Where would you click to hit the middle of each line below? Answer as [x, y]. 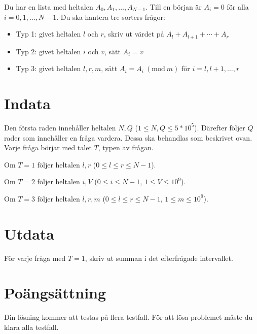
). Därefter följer [220, 127]
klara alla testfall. [31, 327]
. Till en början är [174, 7]
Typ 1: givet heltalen [48, 34]
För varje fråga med [35, 258]
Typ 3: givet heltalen [48, 68]
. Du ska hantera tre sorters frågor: [111, 16]
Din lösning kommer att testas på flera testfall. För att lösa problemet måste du [128, 317]
